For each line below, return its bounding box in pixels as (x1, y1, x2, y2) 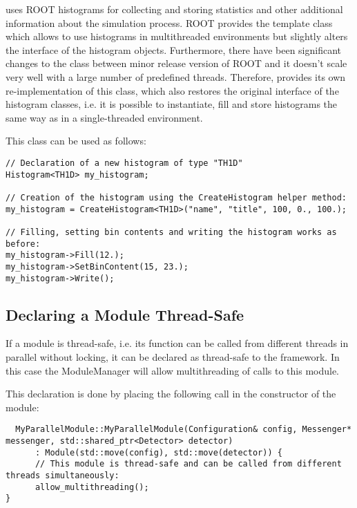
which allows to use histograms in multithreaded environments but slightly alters (6, 29, 348, 44)
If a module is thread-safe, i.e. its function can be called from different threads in (6, 336, 349, 350)
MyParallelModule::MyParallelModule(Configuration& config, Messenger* (15, 424, 352, 435)
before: (6, 238, 41, 249)
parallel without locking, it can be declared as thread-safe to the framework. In (6, 349, 340, 364)
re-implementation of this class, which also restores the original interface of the (6, 83, 339, 97)
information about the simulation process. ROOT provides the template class (6, 15, 333, 30)
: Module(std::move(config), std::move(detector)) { (35, 447, 282, 458)
